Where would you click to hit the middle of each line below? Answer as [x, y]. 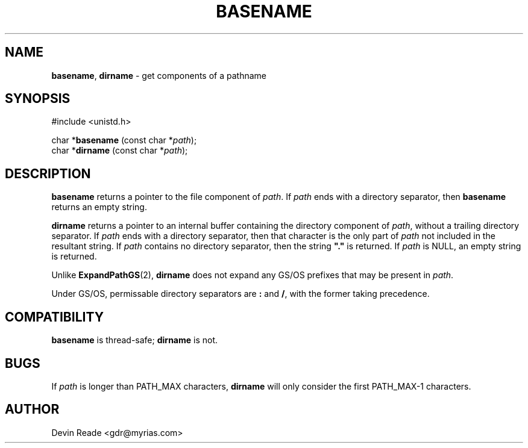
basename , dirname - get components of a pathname [159, 75]
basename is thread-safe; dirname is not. [135, 340]
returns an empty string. [99, 207]
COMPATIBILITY [54, 317]
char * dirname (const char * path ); [120, 151]
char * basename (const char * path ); [124, 140]
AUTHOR [32, 409]
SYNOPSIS [38, 99]
